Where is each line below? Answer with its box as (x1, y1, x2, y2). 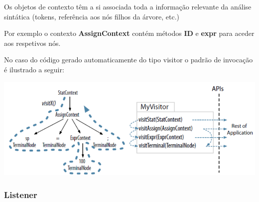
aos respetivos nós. (4, 37, 61, 48)
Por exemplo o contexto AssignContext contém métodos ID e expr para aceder (4, 28, 255, 38)
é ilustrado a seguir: (4, 64, 64, 74)
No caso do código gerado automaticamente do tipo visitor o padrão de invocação (4, 54, 253, 65)
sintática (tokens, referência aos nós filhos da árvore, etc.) (4, 11, 180, 21)
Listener (4, 188, 37, 201)
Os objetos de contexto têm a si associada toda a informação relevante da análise (4, 1, 252, 11)
